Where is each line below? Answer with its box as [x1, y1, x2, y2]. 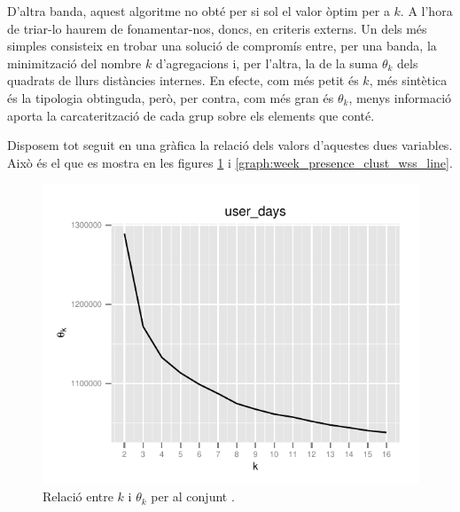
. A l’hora [400, 2, 453, 20]
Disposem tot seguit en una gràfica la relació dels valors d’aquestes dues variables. [7, 136, 453, 154]
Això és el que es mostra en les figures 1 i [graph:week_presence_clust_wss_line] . [7, 153, 453, 171]
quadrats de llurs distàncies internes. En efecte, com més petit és [7, 71, 359, 90]
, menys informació [348, 88, 452, 106]
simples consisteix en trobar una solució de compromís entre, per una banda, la [7, 36, 437, 55]
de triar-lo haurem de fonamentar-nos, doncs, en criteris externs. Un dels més [7, 19, 427, 37]
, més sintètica [369, 71, 448, 90]
